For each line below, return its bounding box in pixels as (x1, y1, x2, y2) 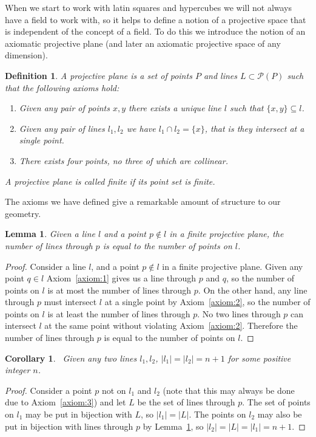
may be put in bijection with (25, 408, 132, 421)
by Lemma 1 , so (143, 419, 204, 432)
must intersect (44, 295, 97, 308)
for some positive (227, 351, 291, 364)
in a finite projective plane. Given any (162, 260, 303, 272)
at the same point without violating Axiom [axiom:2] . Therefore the (44, 319, 298, 332)
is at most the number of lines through (47, 283, 192, 296)
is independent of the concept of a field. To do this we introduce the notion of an (5, 25, 306, 38)
